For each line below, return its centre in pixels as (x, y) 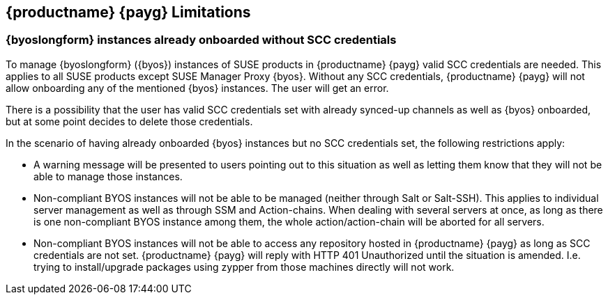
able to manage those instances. (108, 176)
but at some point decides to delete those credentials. (129, 121)
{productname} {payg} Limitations (128, 12)
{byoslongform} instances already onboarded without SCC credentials (201, 40)
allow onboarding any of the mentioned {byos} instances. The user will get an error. (197, 88)
